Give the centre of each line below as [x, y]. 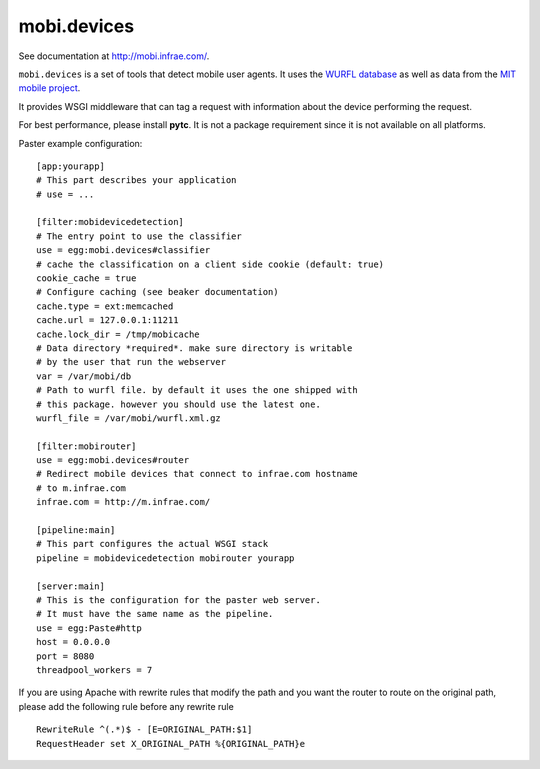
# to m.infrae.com [81, 488]
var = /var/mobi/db [84, 376]
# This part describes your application [136, 180]
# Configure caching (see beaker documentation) [157, 292]
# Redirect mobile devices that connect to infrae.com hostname [197, 474]
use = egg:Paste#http [89, 628]
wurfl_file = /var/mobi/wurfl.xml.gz [129, 418]
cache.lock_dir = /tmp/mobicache [118, 334]
